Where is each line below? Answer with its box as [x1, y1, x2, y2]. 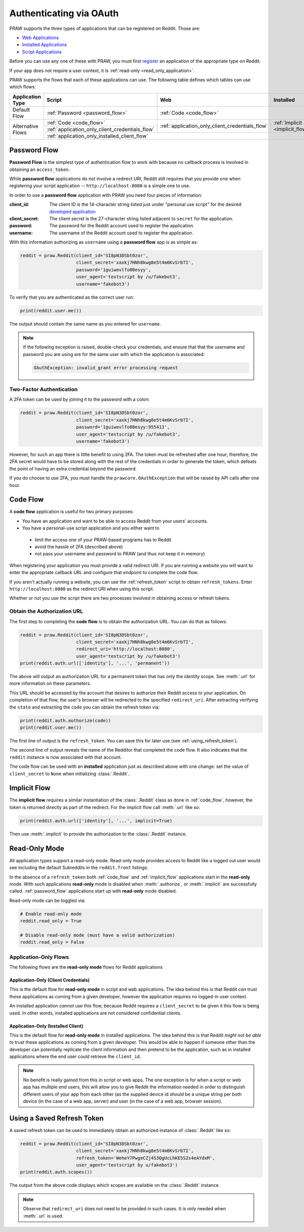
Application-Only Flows [9, 954, 69, 961]
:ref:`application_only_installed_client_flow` [46, 132, 148, 139]
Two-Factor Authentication [9, 386, 78, 393]
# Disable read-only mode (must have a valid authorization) [20, 932, 175, 938]
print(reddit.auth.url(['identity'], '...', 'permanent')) [20, 660, 170, 666]
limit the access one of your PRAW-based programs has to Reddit [34, 537, 172, 543]
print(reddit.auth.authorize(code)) [20, 718, 111, 723]
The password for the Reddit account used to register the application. [49, 223, 195, 229]
